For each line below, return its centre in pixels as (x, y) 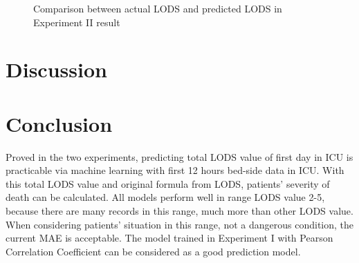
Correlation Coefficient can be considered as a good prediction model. (153, 251)
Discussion (56, 69)
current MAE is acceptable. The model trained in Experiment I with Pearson (169, 238)
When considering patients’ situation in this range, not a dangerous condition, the (180, 224)
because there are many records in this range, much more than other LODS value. (179, 211)
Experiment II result (77, 22)
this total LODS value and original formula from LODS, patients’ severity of (168, 183)
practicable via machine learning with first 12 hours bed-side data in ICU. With (175, 170)
